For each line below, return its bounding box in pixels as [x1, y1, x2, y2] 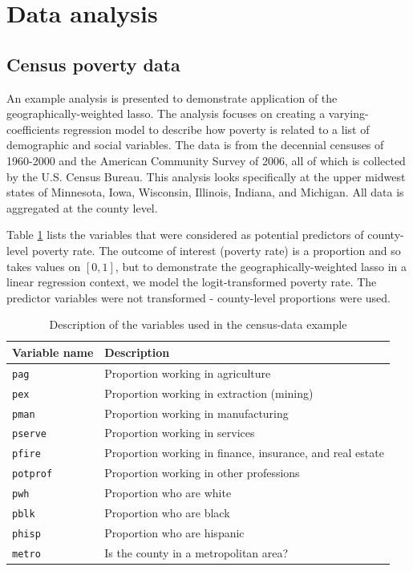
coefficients [6, 120, 60, 137]
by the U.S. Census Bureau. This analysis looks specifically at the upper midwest [6, 168, 406, 184]
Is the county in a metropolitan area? [104, 544, 289, 561]
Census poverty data [6, 51, 180, 76]
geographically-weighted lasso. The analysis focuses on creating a [6, 105, 326, 122]
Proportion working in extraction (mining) [104, 384, 314, 401]
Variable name [12, 343, 94, 360]
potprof [12, 468, 53, 480]
